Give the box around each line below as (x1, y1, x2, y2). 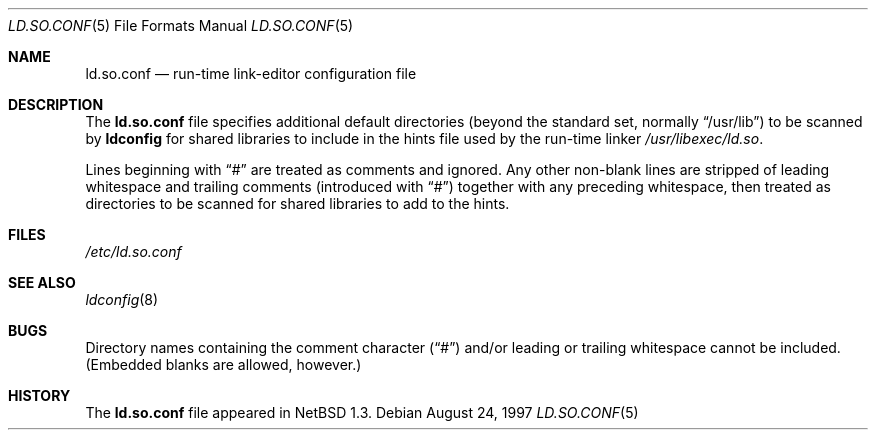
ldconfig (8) (85, 291, 159, 308)
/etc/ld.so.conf (85, 243, 182, 260)
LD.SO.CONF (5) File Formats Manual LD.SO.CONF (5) (8, 17, 354, 34)
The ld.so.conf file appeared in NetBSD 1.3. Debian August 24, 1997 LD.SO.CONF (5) (85, 404, 639, 421)
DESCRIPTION (8, 96, 104, 113)
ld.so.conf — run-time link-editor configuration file (85, 65, 417, 82)
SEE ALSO (8, 274, 76, 291)
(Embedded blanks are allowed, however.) (85, 356, 362, 373)
